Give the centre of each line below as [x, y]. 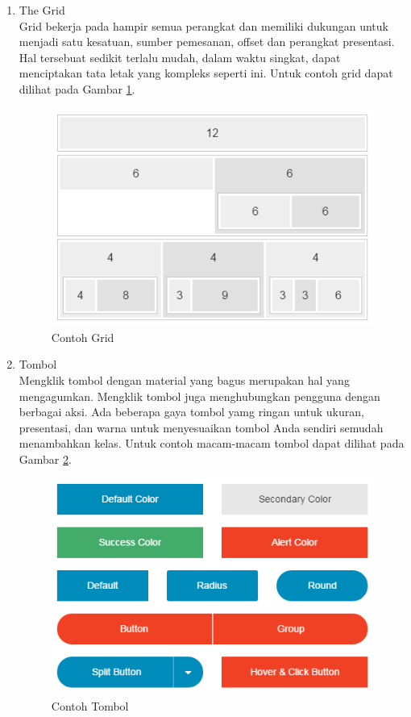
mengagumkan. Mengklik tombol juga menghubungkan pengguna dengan [199, 396]
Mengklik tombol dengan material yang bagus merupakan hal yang [184, 380]
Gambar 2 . [45, 459]
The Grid [42, 10]
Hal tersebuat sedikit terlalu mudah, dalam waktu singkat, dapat [180, 57]
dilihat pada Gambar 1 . [77, 88]
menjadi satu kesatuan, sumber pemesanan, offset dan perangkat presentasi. [207, 42]
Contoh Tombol [90, 705]
